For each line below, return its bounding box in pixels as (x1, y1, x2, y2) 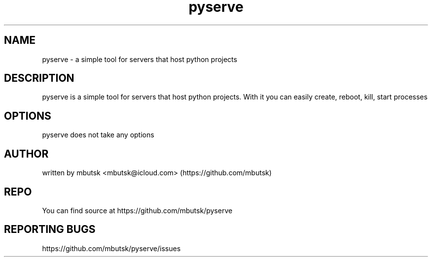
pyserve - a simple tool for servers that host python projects (42, 55, 237, 64)
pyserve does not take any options (42, 130, 154, 139)
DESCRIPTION (4, 72, 74, 85)
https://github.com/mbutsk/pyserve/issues (42, 244, 181, 253)
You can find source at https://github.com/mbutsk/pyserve (42, 206, 233, 215)
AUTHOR (4, 147, 49, 160)
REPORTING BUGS (4, 223, 96, 236)
